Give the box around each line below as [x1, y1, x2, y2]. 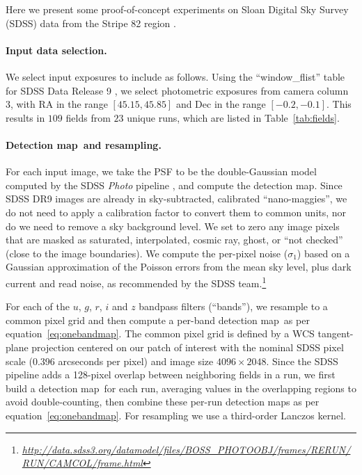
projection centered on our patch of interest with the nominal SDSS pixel [31, 339, 344, 354]
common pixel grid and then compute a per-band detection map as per [6, 312, 310, 327]
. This [326, 97, 352, 111]
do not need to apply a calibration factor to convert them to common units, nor [6, 204, 347, 219]
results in [6, 110, 45, 124]
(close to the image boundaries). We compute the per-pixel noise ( [6, 245, 288, 260]
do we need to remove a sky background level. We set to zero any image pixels [6, 218, 340, 233]
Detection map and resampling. [6, 137, 162, 152]
